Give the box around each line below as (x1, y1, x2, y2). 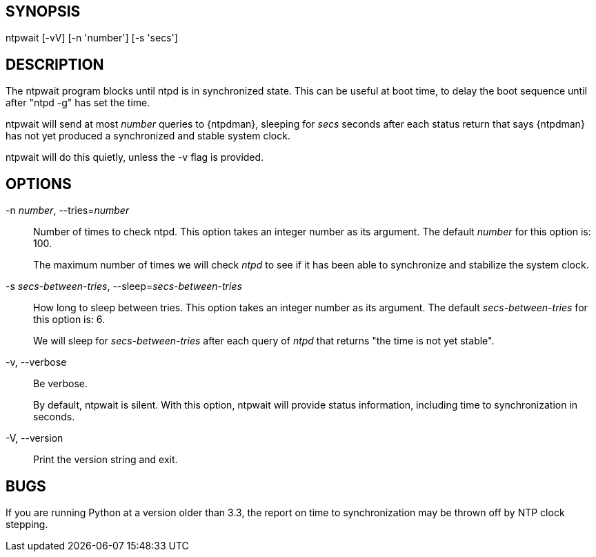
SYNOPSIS (6, 3, 81, 20)
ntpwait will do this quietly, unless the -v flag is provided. (6, 151, 264, 164)
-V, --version (6, 432, 63, 444)
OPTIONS (6, 175, 72, 193)
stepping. (6, 518, 48, 530)
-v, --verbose (6, 356, 67, 369)
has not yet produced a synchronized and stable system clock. (6, 130, 290, 142)
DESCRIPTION (6, 55, 104, 73)
